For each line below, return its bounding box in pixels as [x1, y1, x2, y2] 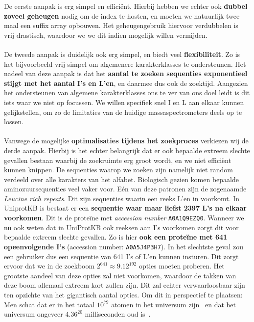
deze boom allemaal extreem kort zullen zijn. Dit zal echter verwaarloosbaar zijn [4, 280, 245, 290]
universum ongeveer [4, 309, 63, 319]
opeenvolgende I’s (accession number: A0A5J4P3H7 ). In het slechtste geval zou [4, 241, 243, 251]
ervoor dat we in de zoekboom [4, 261, 95, 271]
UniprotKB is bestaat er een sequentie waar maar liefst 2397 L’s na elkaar [4, 203, 247, 213]
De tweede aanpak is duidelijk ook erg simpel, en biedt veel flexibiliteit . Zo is [4, 49, 240, 59]
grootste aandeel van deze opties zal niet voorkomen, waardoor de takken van [4, 270, 236, 280]
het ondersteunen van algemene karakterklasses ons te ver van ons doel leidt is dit [4, 87, 250, 98]
